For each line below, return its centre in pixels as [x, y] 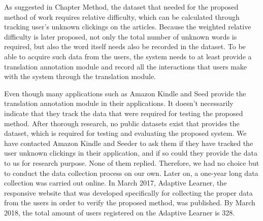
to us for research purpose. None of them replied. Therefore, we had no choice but [132, 162]
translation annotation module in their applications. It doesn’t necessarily [119, 103]
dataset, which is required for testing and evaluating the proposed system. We [125, 133]
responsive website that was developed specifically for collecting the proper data [128, 192]
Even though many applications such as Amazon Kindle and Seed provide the [125, 93]
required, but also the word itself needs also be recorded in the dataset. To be [125, 46]
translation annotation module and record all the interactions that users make [126, 66]
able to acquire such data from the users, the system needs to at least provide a [128, 56]
